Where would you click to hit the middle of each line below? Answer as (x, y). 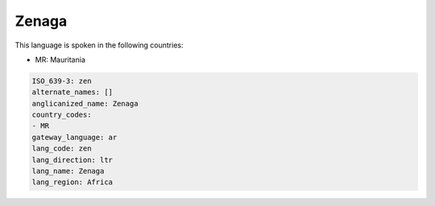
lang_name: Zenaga (68, 171)
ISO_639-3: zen (62, 81)
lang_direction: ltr (72, 160)
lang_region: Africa (72, 182)
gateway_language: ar (75, 137)
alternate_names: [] (72, 92)
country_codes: (62, 115)
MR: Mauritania (60, 60)
